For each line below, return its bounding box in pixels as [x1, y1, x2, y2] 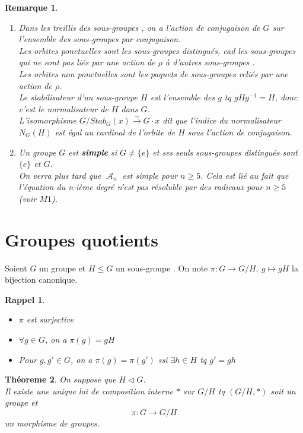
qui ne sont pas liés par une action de [18, 56, 155, 68]
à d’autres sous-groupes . [165, 56, 255, 68]
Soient [5, 261, 27, 274]
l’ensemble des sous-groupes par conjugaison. [18, 33, 181, 45]
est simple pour [122, 169, 178, 181]
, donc [275, 91, 298, 103]
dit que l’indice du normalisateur [162, 114, 281, 127]
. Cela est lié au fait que [200, 169, 289, 181]
